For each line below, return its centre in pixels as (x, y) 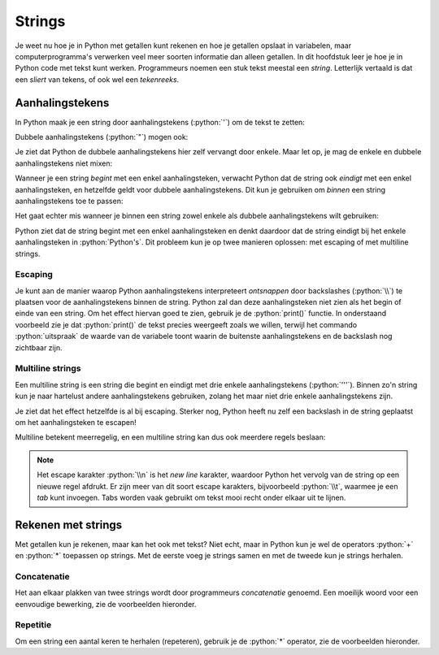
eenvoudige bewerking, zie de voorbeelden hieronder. (106, 604)
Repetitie (33, 625)
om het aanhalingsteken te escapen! (76, 422)
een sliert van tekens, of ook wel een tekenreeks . (97, 79)
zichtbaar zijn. (39, 347)
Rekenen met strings (69, 525)
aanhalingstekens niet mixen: (64, 163)
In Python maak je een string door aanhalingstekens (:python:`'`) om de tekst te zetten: (160, 122)
